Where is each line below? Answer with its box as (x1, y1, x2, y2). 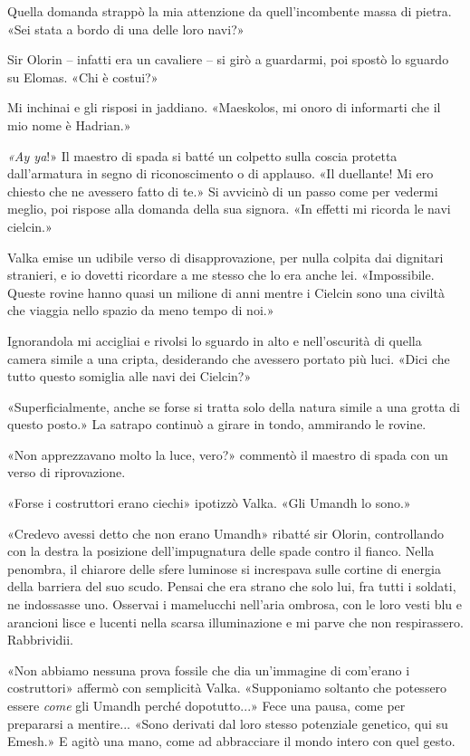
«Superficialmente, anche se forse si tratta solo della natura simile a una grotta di (7, 397, 460, 416)
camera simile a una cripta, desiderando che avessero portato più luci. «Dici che (7, 349, 450, 368)
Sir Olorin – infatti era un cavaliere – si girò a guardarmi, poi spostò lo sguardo (7, 50, 449, 69)
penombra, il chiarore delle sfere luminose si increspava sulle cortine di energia (7, 559, 441, 578)
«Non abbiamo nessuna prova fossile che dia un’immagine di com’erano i (7, 660, 410, 679)
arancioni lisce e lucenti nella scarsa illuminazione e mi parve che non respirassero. (7, 612, 464, 631)
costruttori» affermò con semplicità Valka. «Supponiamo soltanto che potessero (7, 678, 447, 697)
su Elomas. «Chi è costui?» (7, 67, 158, 86)
